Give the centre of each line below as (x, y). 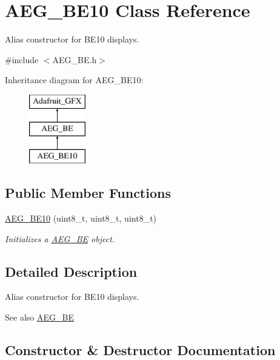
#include (22, 59)
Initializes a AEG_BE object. (60, 238)
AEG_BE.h (75, 59)
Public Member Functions (88, 193)
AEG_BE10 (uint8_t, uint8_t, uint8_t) (81, 218)
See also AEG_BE (39, 317)
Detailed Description (71, 271)
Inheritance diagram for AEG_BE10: (74, 80)
